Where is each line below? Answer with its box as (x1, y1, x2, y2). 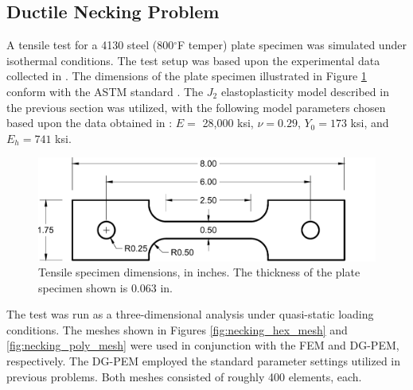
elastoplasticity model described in (220, 83, 389, 99)
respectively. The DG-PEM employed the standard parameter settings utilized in (6, 353, 401, 369)
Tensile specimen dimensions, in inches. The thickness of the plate (38, 264, 360, 280)
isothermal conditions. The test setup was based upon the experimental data (6, 52, 380, 68)
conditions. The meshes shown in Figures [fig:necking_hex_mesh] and (6, 321, 348, 338)
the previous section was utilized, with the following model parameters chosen (6, 98, 386, 115)
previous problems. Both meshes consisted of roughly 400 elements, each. (6, 368, 362, 384)
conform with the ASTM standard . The (6, 83, 204, 99)
